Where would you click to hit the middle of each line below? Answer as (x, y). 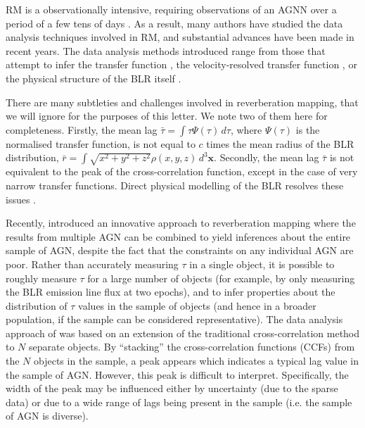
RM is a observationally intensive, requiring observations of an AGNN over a (171, 9)
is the (308, 129)
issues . (21, 199)
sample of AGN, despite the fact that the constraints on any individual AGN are (180, 250)
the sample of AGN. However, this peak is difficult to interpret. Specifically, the (177, 374)
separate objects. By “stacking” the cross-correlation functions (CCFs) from (192, 347)
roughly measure (41, 278)
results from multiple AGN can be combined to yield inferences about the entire (178, 236)
